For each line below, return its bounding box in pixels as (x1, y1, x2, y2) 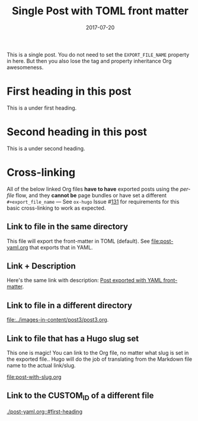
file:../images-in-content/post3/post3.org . (7, 316, 109, 323)
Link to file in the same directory (7, 222, 128, 232)
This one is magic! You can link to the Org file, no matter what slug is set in (7, 350, 189, 356)
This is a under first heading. (7, 104, 77, 111)
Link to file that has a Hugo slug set (7, 333, 139, 344)
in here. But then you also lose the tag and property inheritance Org (7, 57, 172, 64)
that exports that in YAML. (29, 244, 93, 251)
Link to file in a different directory (7, 300, 133, 310)
